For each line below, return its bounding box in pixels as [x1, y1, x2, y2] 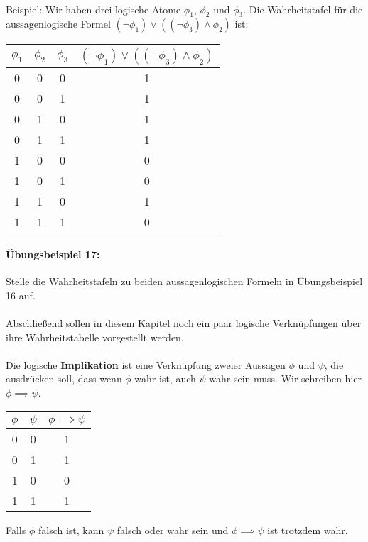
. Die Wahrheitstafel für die [243, 1, 363, 16]
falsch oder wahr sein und [117, 522, 229, 537]
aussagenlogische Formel [6, 16, 111, 31]
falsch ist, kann [38, 522, 104, 537]
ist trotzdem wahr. [267, 522, 348, 537]
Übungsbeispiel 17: [6, 246, 100, 261]
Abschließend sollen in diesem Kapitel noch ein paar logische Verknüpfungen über [6, 315, 362, 330]
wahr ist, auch [134, 371, 196, 386]
